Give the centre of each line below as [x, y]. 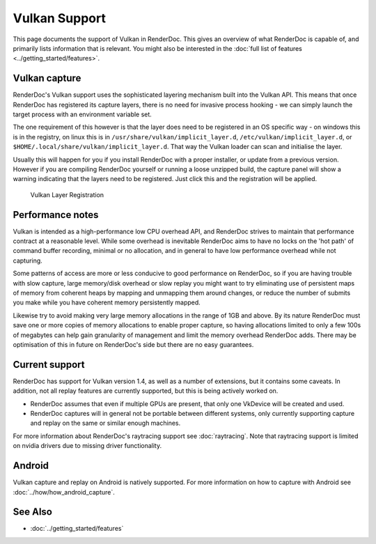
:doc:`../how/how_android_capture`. [64, 492]
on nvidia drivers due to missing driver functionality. [87, 446]
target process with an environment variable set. [83, 114]
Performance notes [56, 215]
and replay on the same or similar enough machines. [105, 423]
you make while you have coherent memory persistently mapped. [107, 302]
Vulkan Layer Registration [67, 194]
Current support [49, 365]
